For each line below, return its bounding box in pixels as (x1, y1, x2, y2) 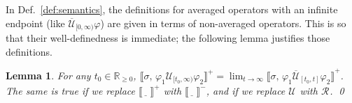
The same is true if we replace (6, 83, 136, 97)
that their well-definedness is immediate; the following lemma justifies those (6, 31, 330, 45)
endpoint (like (6, 15, 65, 30)
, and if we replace (206, 83, 286, 97)
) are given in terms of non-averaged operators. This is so (100, 15, 346, 30)
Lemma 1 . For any (6, 68, 91, 82)
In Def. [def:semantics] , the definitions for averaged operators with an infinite (6, 2, 338, 16)
